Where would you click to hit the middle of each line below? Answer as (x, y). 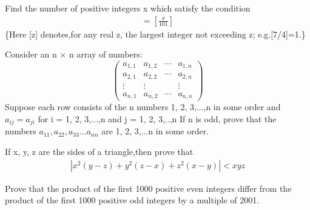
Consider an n (31, 54)
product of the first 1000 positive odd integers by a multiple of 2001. (132, 200)
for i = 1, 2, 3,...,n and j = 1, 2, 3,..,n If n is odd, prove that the (157, 118)
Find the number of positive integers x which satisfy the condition (128, 8)
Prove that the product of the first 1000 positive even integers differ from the (148, 188)
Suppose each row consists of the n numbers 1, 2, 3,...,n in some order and (143, 107)
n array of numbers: (106, 54)
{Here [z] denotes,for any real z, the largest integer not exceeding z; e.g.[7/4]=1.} (155, 34)
